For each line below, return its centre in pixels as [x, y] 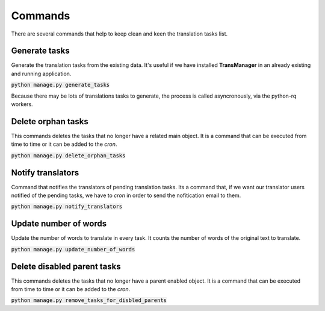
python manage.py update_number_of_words [73, 249]
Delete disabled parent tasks [66, 266]
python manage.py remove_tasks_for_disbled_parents [89, 300]
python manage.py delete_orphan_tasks [68, 155]
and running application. [41, 74]
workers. [22, 104]
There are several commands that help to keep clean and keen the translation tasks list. [119, 34]
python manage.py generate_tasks [60, 85]
